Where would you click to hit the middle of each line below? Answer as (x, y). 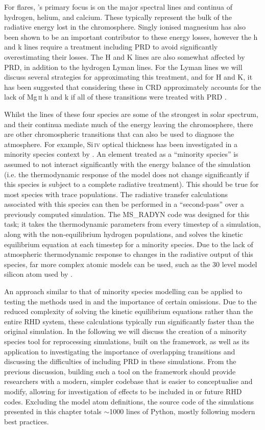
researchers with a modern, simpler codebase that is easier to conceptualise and (128, 381)
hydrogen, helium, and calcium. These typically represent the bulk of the (118, 17)
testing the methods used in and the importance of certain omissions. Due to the (130, 301)
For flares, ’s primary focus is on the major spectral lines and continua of (118, 7)
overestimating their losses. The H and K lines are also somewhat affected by (125, 56)
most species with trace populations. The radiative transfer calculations (116, 194)
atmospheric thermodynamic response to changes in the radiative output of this (129, 254)
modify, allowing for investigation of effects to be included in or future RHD (123, 391)
